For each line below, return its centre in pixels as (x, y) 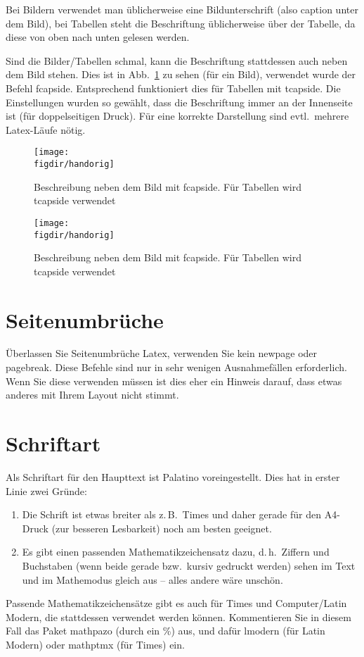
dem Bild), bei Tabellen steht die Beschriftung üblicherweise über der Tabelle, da (181, 23)
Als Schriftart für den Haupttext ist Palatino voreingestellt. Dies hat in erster (173, 476)
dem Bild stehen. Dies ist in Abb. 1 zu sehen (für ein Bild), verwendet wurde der (181, 74)
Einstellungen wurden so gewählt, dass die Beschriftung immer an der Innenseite (179, 102)
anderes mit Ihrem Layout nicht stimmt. (92, 395)
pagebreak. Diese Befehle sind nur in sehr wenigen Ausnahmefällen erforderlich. (176, 367)
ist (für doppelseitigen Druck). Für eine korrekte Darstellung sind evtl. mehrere (177, 116)
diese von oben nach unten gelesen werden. (98, 37)
